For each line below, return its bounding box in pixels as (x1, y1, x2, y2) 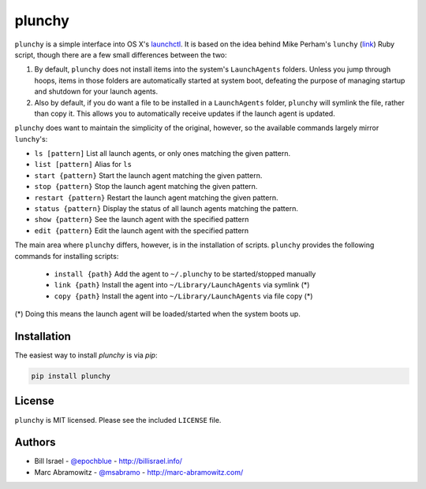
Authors (14, 435, 56, 449)
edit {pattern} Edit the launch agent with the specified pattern (34, 225, 249, 235)
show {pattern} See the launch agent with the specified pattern (34, 215, 249, 224)
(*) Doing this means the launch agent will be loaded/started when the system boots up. (14, 309, 301, 319)
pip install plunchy (31, 372, 110, 381)
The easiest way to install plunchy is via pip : (14, 350, 158, 360)
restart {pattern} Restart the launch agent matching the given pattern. (34, 193, 278, 202)
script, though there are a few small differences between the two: (14, 50, 228, 59)
